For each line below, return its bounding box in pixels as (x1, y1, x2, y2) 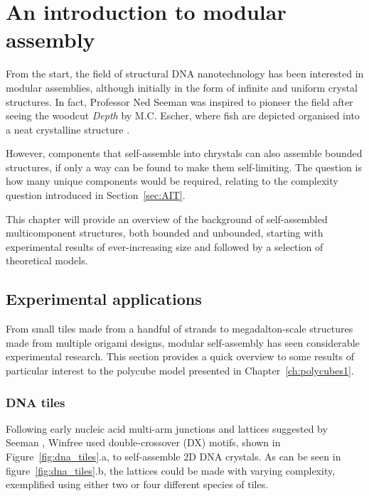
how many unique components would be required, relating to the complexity (6, 173, 338, 188)
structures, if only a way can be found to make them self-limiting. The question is (6, 159, 362, 174)
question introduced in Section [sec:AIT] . (6, 188, 186, 203)
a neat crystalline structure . (6, 122, 130, 136)
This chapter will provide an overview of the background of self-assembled (6, 211, 328, 226)
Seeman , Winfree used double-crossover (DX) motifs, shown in (6, 435, 281, 450)
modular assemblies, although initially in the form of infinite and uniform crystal (6, 80, 358, 95)
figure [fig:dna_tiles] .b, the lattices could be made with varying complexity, (6, 463, 336, 478)
